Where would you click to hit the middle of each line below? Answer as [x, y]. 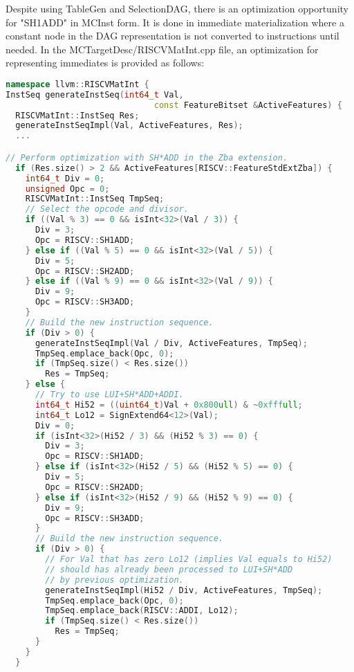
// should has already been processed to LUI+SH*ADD [169, 569]
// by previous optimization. [114, 580]
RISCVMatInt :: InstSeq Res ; [77, 115]
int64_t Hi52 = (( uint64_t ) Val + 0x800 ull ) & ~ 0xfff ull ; [169, 405]
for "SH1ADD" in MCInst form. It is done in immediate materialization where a [175, 22]
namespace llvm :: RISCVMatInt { [77, 84]
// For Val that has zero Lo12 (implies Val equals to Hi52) [189, 559]
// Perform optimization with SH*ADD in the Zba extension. [147, 157]
